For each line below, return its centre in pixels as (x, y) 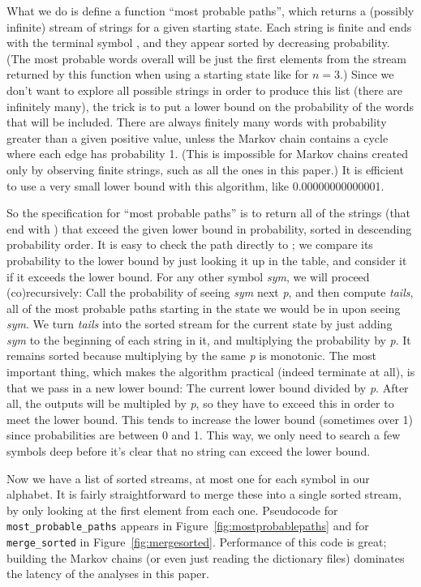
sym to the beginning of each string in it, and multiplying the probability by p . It (209, 339)
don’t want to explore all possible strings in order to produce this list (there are (205, 90)
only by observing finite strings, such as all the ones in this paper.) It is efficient (205, 169)
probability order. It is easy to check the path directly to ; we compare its (190, 244)
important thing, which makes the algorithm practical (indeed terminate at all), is (211, 372)
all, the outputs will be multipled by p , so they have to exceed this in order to (200, 403)
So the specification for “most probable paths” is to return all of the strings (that (209, 213)
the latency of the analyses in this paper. (108, 574)
